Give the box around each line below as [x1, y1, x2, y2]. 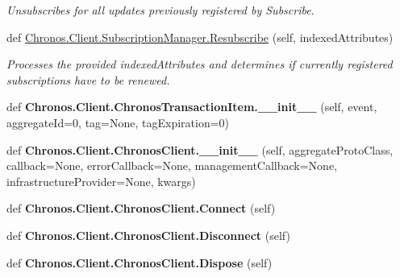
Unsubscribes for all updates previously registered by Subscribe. [6, 2, 315, 18]
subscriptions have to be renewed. [6, 71, 170, 88]
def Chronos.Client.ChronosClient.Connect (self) [6, 200, 276, 217]
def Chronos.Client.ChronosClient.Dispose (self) [6, 254, 273, 271]
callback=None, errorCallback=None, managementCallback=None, [6, 157, 338, 174]
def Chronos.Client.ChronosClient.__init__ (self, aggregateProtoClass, [6, 141, 394, 158]
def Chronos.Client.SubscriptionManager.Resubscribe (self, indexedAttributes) [6, 28, 394, 45]
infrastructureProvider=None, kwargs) [6, 172, 196, 189]
